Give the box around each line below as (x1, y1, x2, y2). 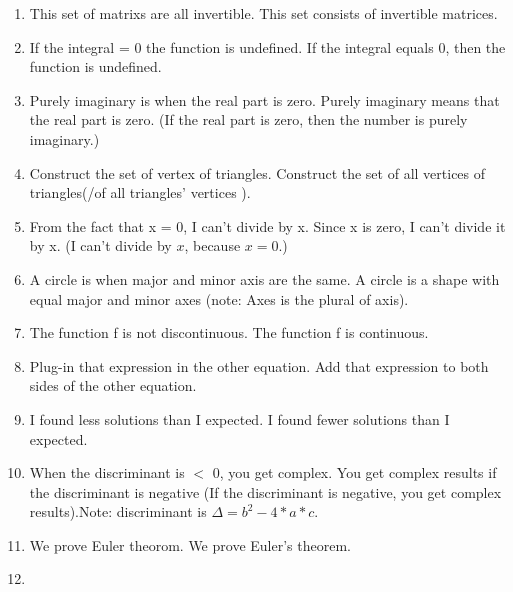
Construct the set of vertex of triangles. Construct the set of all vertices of (29, 162, 486, 183)
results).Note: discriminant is (29, 501, 207, 522)
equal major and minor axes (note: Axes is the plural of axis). (29, 288, 409, 309)
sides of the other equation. (29, 375, 197, 396)
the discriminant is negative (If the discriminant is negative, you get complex (29, 481, 502, 502)
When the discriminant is (29, 462, 185, 483)
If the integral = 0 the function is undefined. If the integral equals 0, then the (29, 36, 506, 57)
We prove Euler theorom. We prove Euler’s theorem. (29, 534, 351, 555)
